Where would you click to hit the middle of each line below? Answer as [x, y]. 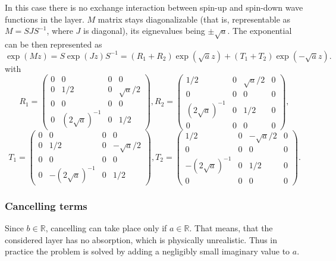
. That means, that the [231, 228]
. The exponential [260, 31]
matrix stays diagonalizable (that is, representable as [194, 19]
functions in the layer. [45, 19]
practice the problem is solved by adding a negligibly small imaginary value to [147, 251]
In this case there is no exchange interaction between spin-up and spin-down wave [154, 7]
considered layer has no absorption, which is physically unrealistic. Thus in [141, 239]
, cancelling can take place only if [106, 228]
